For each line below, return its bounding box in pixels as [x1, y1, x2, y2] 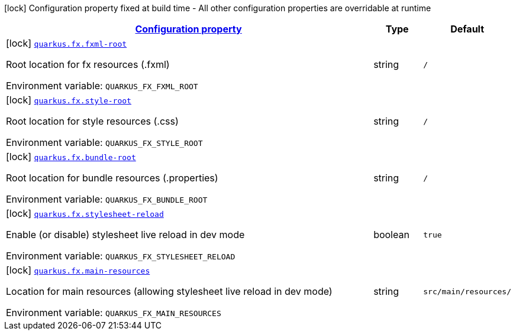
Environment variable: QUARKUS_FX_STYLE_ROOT [6, 136, 203, 148]
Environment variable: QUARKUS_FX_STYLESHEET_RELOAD [6, 250, 236, 262]
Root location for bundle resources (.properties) [6, 172, 218, 184]
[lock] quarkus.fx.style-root [6, 94, 131, 106]
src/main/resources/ [423, 287, 511, 296]
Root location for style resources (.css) [6, 115, 179, 127]
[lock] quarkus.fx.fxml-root [6, 37, 127, 49]
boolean [373, 229, 409, 240]
